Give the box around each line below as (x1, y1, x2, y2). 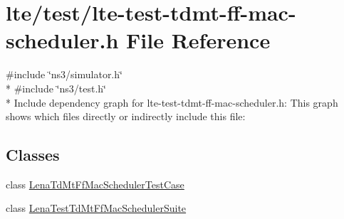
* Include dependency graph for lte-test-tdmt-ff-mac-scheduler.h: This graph (6, 95, 338, 109)
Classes (6, 144, 60, 166)
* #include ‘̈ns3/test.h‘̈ (6, 80, 106, 95)
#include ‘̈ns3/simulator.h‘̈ (6, 67, 123, 82)
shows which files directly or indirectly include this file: (6, 109, 246, 124)
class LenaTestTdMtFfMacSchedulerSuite (6, 201, 187, 215)
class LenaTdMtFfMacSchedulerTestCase (6, 176, 184, 191)
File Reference (126, 26, 271, 55)
